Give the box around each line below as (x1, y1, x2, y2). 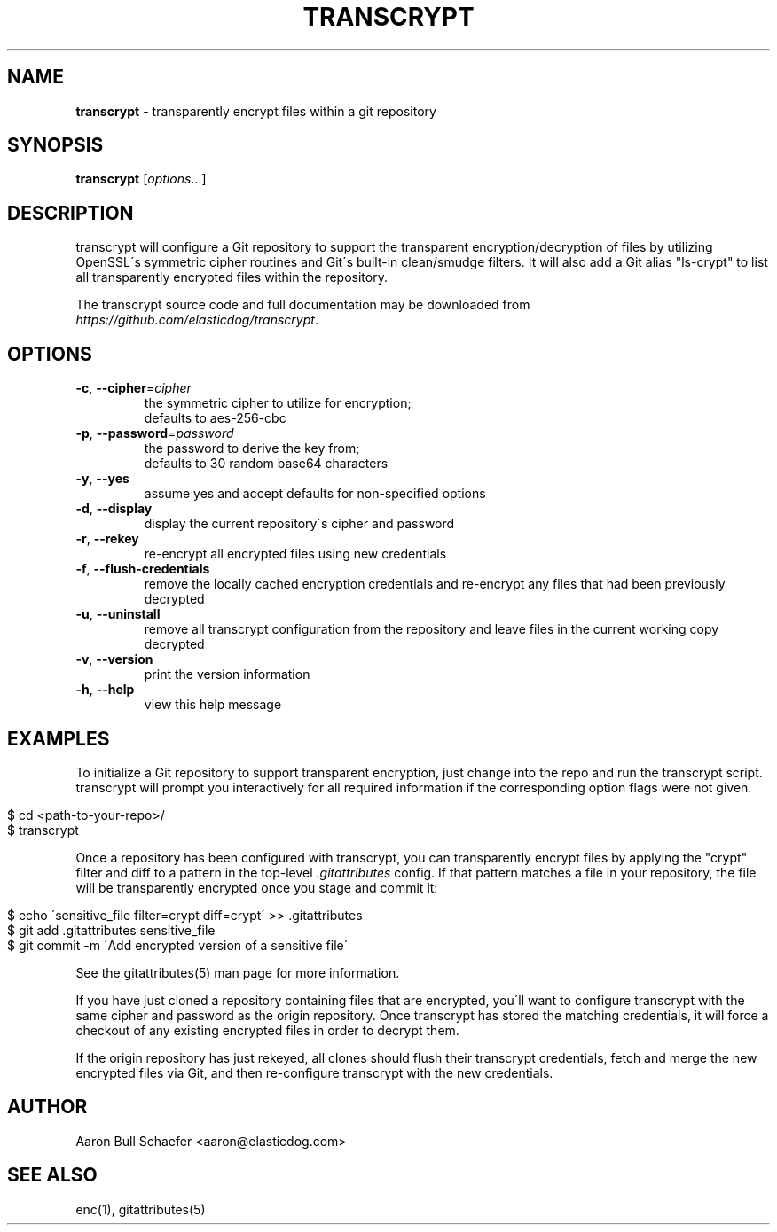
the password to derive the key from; (144, 441, 360, 456)
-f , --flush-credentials (75, 561, 210, 577)
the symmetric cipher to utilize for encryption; (144, 395, 412, 411)
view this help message (144, 697, 282, 713)
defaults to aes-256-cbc (144, 410, 286, 426)
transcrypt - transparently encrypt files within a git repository (75, 103, 436, 119)
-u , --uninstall (75, 606, 161, 622)
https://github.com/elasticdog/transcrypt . (75, 312, 318, 328)
